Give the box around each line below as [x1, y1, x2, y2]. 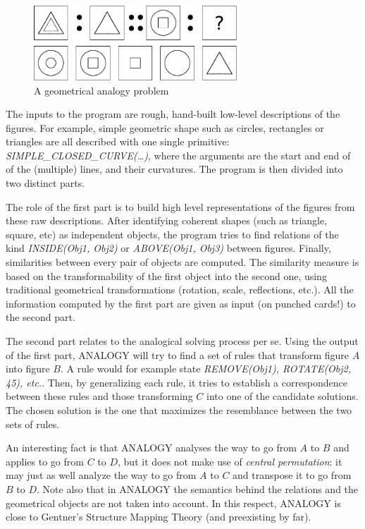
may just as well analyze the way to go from [6, 468, 197, 482]
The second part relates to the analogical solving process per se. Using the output [6, 334, 359, 348]
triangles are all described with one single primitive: [6, 134, 230, 149]
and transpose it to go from [233, 468, 352, 482]
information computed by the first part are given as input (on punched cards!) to [6, 296, 356, 310]
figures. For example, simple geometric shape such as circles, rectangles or [6, 120, 324, 135]
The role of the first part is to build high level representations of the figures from [6, 199, 355, 214]
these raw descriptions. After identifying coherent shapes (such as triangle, [6, 213, 328, 228]
